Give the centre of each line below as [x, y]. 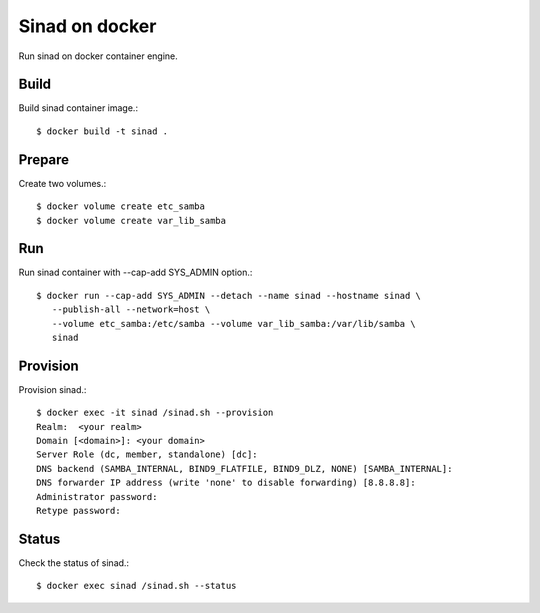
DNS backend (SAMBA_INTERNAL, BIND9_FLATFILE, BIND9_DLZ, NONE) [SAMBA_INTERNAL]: [244, 468]
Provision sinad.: [52, 389]
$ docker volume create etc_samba [120, 206]
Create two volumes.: [62, 183]
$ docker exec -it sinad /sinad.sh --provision [155, 413]
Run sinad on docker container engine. [98, 56]
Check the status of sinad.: [74, 562]
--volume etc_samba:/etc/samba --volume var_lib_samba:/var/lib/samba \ [233, 323]
